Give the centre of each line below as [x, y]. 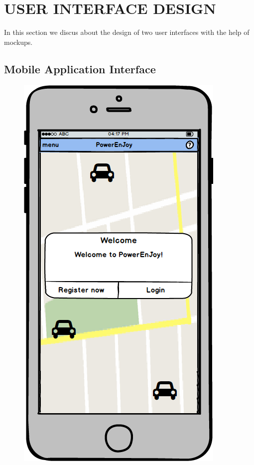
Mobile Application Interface [80, 69]
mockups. [18, 42]
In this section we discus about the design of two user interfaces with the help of [127, 32]
